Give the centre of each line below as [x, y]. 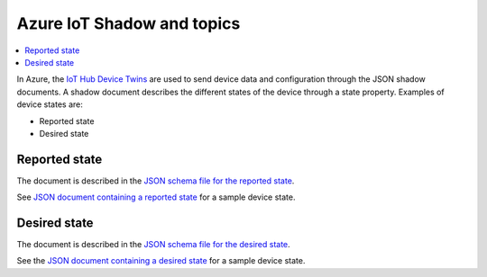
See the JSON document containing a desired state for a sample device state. [161, 261]
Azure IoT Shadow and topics [129, 23]
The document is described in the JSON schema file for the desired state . [153, 245]
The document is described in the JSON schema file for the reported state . [156, 181]
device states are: [50, 104]
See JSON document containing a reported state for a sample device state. [156, 197]
